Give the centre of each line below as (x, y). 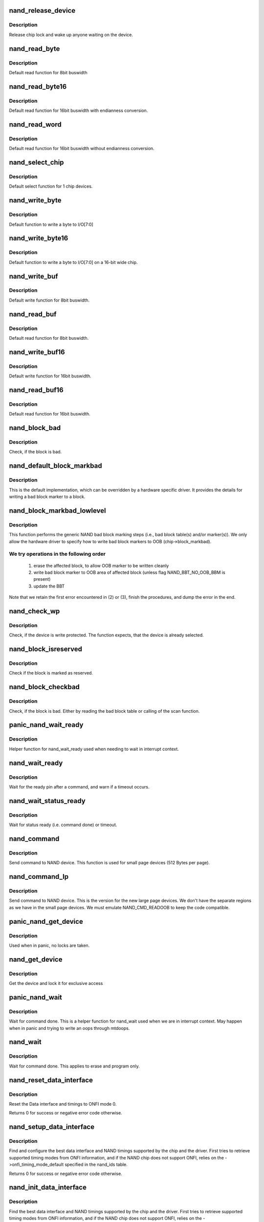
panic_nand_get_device (46, 921)
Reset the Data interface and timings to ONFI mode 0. (63, 1104)
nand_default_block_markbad (55, 466)
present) (42, 579)
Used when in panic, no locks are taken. (49, 945)
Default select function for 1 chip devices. (51, 186)
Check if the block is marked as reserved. (51, 673)
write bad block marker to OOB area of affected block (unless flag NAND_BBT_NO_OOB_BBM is (129, 572)
